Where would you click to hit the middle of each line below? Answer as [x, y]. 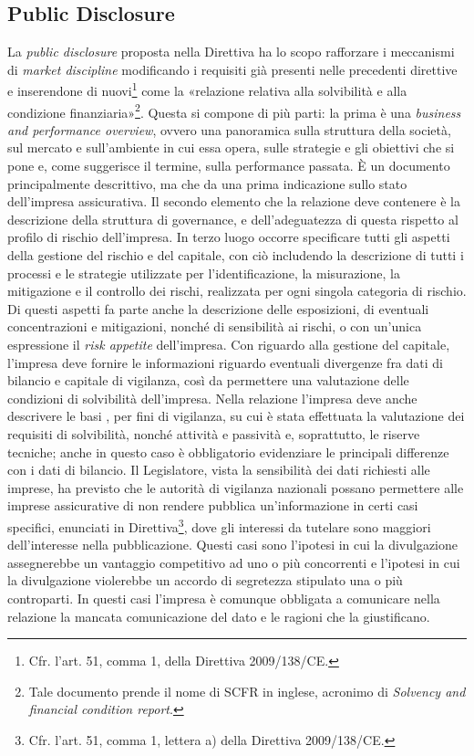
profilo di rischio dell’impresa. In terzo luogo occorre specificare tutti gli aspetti [229, 237]
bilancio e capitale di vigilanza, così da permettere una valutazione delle [208, 380]
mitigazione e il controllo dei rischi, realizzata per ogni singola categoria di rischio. [237, 291]
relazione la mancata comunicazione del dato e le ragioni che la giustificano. [219, 616]
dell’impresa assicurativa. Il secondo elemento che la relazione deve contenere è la [234, 201]
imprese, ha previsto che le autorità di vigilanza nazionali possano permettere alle [236, 487]
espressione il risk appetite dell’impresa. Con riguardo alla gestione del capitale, [229, 345]
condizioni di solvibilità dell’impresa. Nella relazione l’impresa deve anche [212, 398]
